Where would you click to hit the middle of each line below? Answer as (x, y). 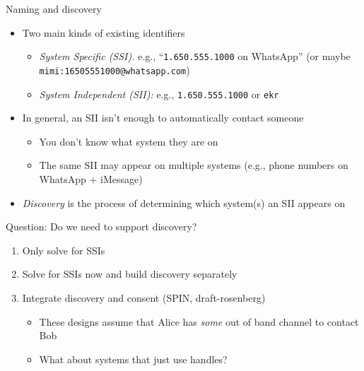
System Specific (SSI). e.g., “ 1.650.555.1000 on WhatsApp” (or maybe (195, 56)
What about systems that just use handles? (133, 359)
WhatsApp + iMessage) (91, 178)
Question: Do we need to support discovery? (101, 226)
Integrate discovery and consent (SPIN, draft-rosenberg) (144, 297)
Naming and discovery (54, 8)
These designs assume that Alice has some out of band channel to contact (199, 321)
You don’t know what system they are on (129, 141)
